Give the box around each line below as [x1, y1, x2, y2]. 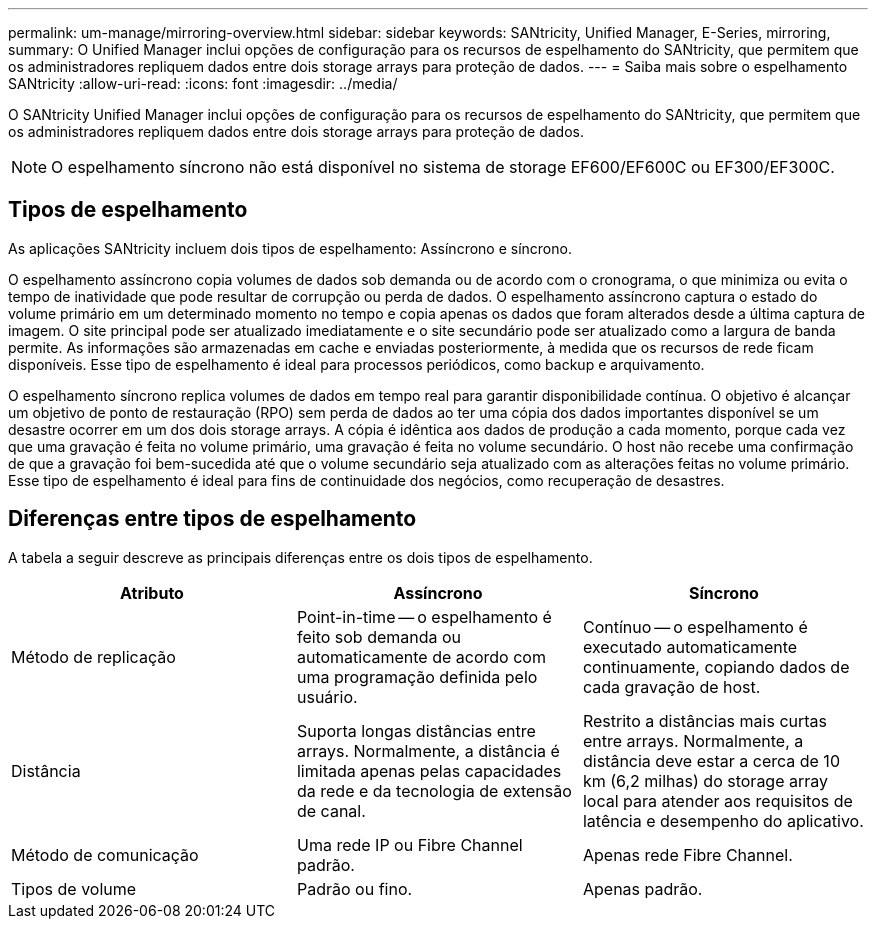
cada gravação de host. [582, 676, 761, 697]
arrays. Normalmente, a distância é [296, 740, 560, 761]
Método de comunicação [11, 844, 199, 865]
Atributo [120, 582, 184, 603]
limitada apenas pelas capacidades [296, 760, 562, 781]
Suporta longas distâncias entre [296, 720, 536, 741]
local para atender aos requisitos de [582, 790, 853, 811]
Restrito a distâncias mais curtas [582, 710, 827, 731]
